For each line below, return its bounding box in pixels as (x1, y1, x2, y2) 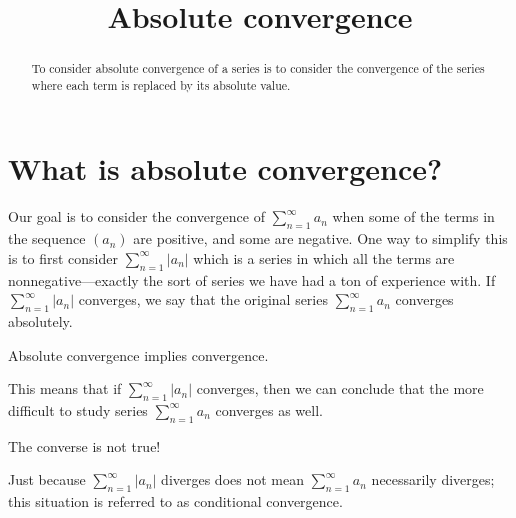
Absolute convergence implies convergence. (8, 344, 269, 365)
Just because (8, 469, 86, 490)
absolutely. (8, 311, 73, 331)
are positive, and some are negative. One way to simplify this (133, 228, 508, 249)
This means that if (8, 378, 122, 399)
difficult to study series (8, 399, 148, 420)
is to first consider (8, 247, 118, 268)
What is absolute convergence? (8, 148, 443, 189)
